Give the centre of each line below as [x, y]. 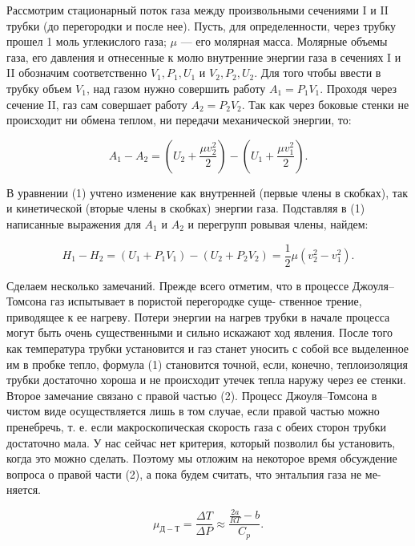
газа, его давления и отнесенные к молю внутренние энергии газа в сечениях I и [204, 57]
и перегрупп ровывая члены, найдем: [278, 223]
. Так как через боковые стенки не [325, 104]
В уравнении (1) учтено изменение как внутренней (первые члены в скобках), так [207, 192]
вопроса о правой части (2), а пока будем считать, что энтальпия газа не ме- [194, 473]
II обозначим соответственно [77, 73]
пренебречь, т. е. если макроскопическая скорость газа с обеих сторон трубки [197, 426]
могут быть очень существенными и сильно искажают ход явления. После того [199, 332]
